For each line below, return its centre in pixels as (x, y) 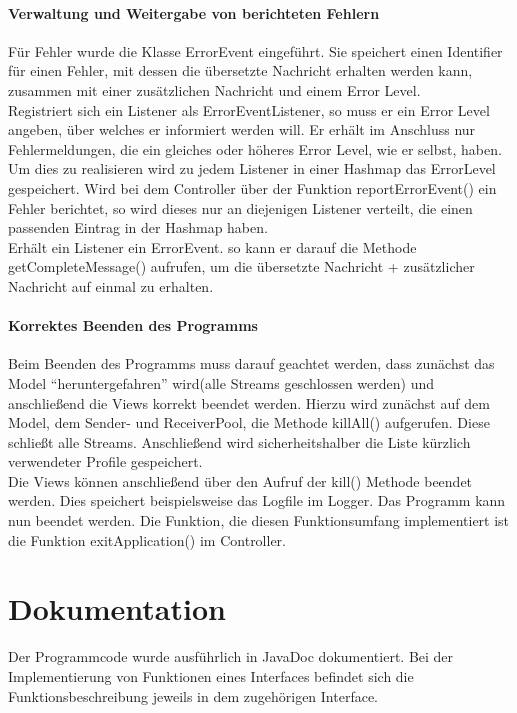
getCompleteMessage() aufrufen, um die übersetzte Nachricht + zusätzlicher (241, 266)
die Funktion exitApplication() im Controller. (147, 539)
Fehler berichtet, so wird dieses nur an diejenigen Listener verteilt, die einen (240, 207)
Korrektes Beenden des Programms (133, 325)
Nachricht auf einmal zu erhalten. (111, 285)
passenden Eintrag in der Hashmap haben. (138, 227)
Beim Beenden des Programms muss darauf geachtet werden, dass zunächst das (251, 363)
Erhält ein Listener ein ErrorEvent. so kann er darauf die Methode (212, 246)
